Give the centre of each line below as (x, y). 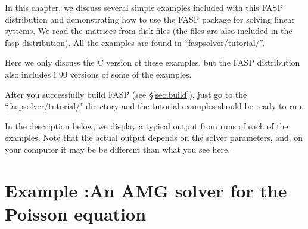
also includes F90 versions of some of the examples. (98, 74)
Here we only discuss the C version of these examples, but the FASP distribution (153, 62)
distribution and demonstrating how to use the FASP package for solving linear (150, 19)
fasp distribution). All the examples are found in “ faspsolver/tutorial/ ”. (135, 42)
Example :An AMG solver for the (146, 190)
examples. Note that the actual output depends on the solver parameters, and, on (154, 137)
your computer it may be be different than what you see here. (118, 149)
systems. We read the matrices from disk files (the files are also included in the (149, 31)
